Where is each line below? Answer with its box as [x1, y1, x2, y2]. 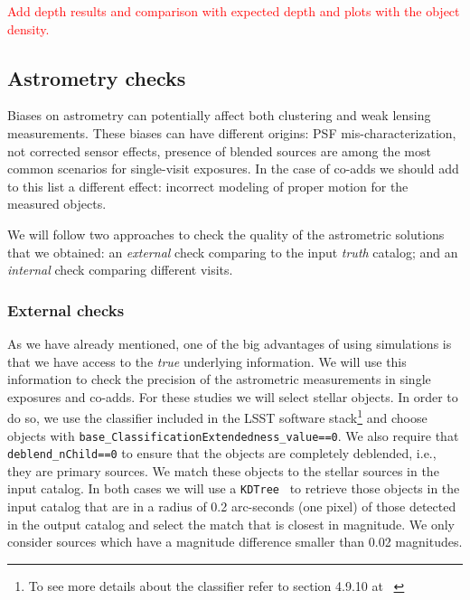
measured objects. [7, 194, 107, 213]
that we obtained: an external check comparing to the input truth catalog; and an [7, 242, 458, 261]
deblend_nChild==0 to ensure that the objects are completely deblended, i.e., [7, 444, 437, 463]
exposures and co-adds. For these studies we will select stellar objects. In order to [7, 387, 458, 406]
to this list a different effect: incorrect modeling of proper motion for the [7, 176, 409, 195]
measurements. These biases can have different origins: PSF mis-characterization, [7, 123, 456, 142]
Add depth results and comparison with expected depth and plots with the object [7, 2, 460, 20]
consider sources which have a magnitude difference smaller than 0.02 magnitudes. [7, 532, 463, 551]
